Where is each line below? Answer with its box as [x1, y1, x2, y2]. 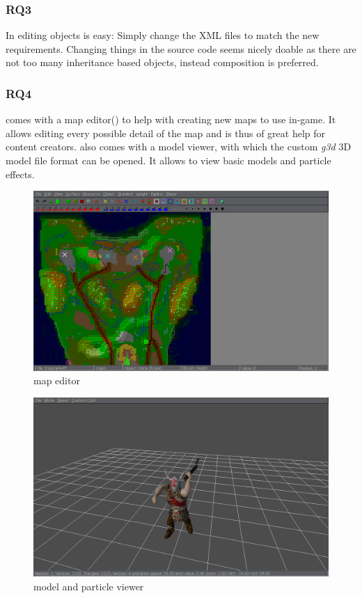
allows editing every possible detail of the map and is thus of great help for [6, 125, 326, 140]
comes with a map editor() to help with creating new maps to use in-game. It [6, 112, 336, 127]
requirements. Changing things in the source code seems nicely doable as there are [6, 41, 356, 56]
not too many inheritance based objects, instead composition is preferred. [6, 55, 319, 70]
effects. [6, 166, 35, 181]
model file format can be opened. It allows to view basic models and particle [6, 153, 331, 167]
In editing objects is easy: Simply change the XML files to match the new [6, 28, 320, 42]
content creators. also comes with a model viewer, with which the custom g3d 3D [6, 139, 352, 154]
